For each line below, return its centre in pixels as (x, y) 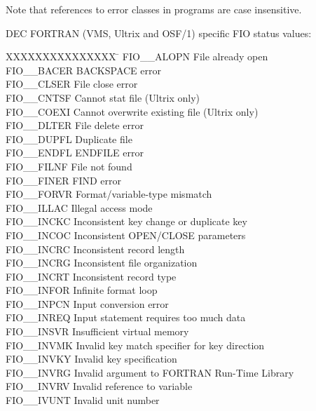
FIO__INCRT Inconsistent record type (91, 276)
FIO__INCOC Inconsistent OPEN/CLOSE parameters (126, 235)
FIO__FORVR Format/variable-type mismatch (109, 194)
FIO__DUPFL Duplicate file (69, 139)
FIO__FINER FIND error (64, 180)
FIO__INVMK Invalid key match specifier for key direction (135, 345)
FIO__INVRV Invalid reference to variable (99, 386)
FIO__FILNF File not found (69, 166)
